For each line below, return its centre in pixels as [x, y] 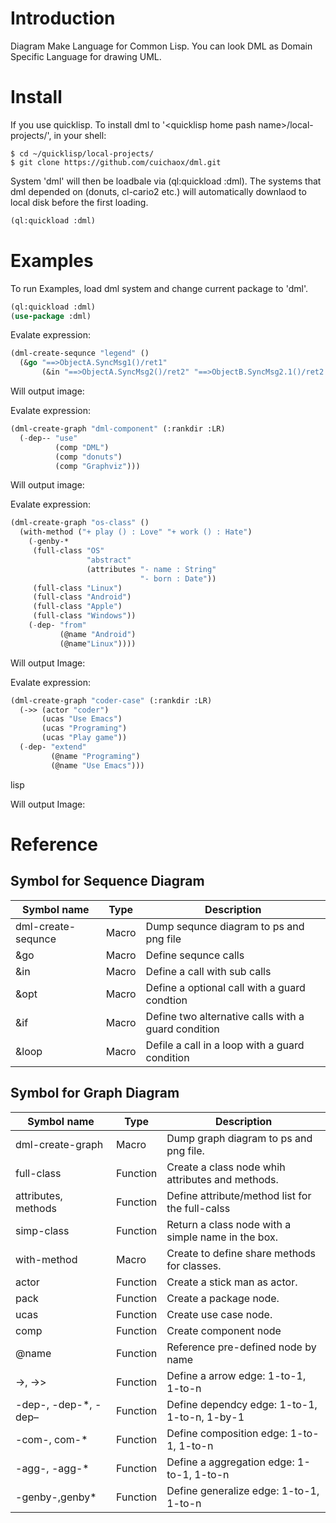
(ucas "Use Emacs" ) [82, 719]
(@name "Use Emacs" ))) [97, 765]
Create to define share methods [241, 1253]
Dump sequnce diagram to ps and [225, 926]
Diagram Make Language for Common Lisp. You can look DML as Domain [161, 46]
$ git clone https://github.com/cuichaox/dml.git [116, 162]
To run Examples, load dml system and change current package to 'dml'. [159, 288]
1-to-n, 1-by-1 [205, 1417]
